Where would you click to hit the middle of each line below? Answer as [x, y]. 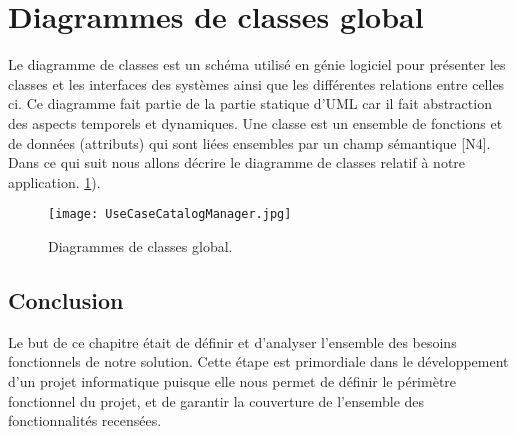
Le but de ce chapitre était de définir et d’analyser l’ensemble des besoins [232, 341]
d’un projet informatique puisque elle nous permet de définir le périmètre [232, 380]
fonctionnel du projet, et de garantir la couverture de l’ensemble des [216, 400]
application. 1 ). [54, 181]
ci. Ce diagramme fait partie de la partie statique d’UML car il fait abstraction [250, 103]
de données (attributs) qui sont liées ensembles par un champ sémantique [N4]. [249, 142]
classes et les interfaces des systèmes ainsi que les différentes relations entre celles [256, 83]
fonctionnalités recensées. [85, 420]
